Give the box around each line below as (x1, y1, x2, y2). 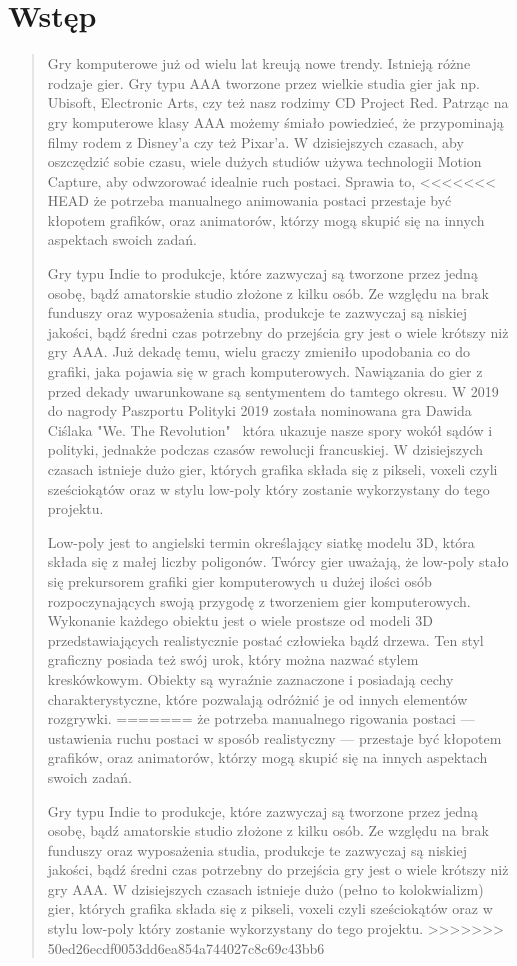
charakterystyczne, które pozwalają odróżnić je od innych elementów (47, 688, 468, 709)
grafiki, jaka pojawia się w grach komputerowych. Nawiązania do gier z (47, 361, 483, 382)
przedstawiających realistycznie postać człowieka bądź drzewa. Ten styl (47, 629, 484, 650)
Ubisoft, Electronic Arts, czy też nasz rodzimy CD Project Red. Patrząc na (47, 92, 509, 113)
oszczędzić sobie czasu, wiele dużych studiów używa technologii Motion (47, 151, 482, 172)
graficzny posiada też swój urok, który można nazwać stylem (47, 649, 419, 670)
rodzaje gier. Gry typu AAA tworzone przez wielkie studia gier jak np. (47, 72, 480, 93)
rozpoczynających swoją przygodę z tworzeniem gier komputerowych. (47, 590, 471, 611)
